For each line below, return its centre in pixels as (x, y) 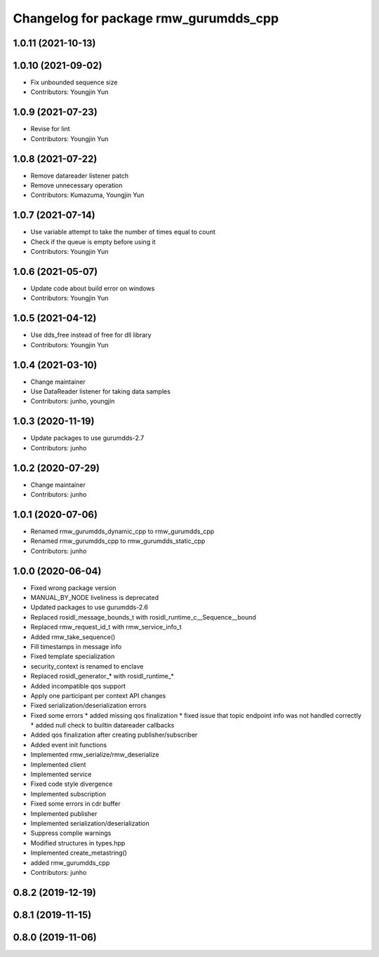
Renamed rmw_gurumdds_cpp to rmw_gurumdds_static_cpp (118, 541)
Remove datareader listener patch (80, 175)
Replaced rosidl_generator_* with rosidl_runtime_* (102, 676)
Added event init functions (69, 744)
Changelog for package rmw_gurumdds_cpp (146, 18)
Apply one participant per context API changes (98, 695)
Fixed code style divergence (72, 784)
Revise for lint (50, 129)
